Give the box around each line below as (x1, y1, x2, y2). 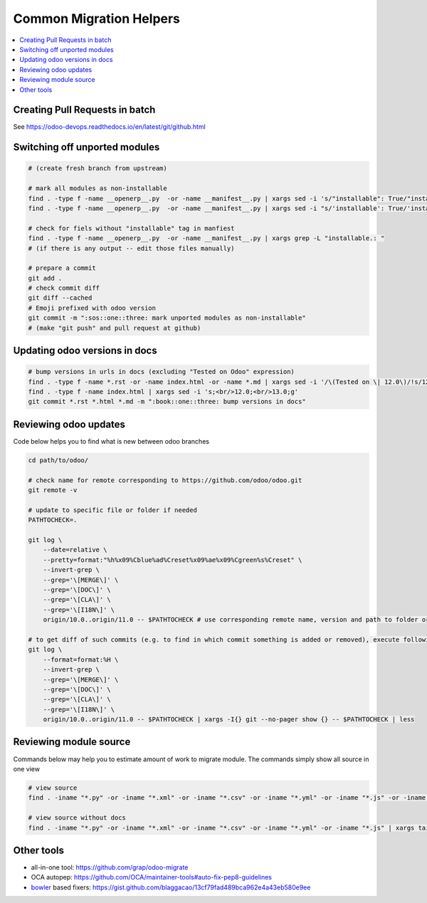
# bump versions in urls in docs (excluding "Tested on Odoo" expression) (28, 367, 295, 376)
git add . (28, 274, 63, 282)
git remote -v (28, 486, 78, 494)
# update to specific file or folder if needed (28, 506, 197, 514)
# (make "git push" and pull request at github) (28, 324, 201, 332)
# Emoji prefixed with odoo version (28, 303, 157, 312)
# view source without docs (28, 814, 126, 822)
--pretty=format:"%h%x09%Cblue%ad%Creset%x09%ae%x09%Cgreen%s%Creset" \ (43, 555, 302, 564)
